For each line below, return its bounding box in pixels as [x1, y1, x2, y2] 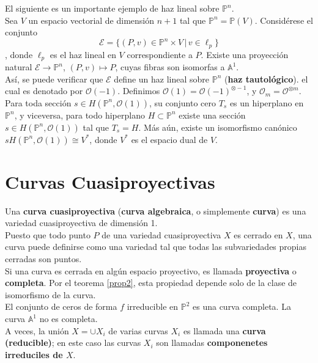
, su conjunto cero [149, 96, 216, 109]
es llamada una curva [183, 324, 266, 337]
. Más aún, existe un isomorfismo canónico [138, 120, 297, 133]
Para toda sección [5, 96, 72, 109]
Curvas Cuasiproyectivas [5, 169, 215, 194]
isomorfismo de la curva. [5, 288, 96, 301]
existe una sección [179, 108, 246, 121]
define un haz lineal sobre [114, 72, 210, 85]
